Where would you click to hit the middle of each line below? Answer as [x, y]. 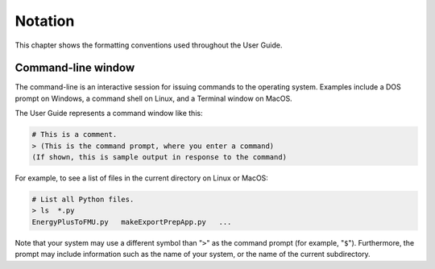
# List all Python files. [83, 199]
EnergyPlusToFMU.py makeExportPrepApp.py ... [132, 222]
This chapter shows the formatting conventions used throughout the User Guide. [149, 45]
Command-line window [75, 68]
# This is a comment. [75, 134]
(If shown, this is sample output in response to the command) [159, 157]
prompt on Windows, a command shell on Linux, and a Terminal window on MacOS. [154, 98]
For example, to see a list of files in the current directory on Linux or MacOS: [142, 178]
